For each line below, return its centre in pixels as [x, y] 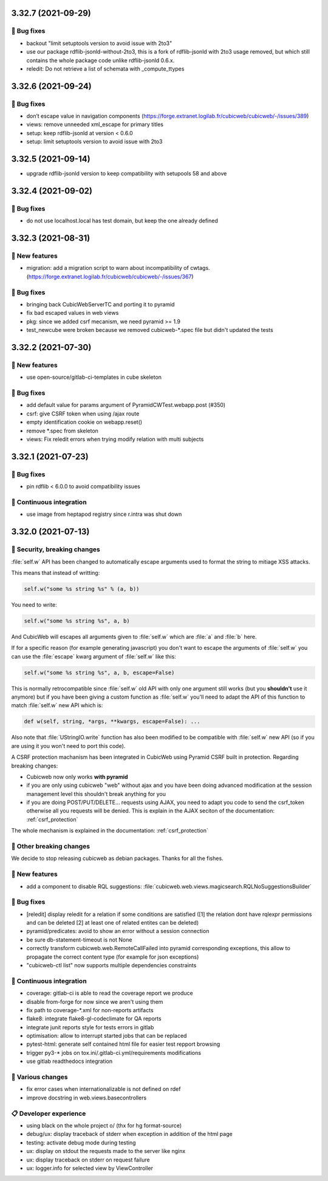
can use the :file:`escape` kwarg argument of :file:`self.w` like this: [94, 656]
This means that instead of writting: [56, 573]
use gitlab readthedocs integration [69, 1061]
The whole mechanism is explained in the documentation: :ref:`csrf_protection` [110, 831]
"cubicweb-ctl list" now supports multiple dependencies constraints [111, 965]
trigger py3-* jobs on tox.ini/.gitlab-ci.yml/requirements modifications [114, 1052]
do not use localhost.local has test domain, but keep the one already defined [122, 221]
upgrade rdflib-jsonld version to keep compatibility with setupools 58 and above [127, 174]
